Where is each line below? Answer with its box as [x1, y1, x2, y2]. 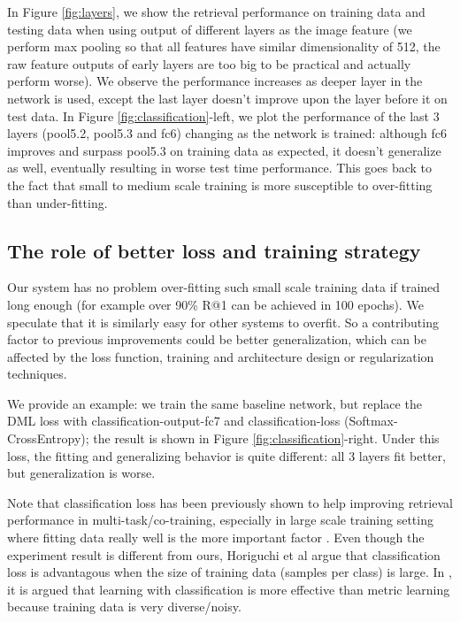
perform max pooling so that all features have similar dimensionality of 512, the [7, 37, 441, 56]
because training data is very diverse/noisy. [7, 597, 241, 616]
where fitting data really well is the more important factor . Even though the [7, 528, 425, 547]
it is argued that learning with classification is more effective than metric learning [7, 580, 450, 598]
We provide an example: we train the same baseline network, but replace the [7, 394, 422, 412]
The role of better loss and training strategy [7, 236, 421, 264]
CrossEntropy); [7, 429, 89, 448]
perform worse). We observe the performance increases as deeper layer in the [7, 72, 423, 90]
